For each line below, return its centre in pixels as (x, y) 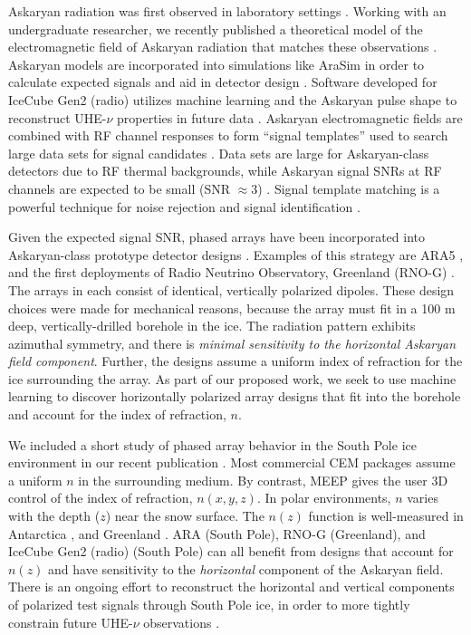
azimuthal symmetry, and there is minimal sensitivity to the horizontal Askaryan (232, 343)
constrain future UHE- (71, 622)
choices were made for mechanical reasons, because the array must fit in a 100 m (232, 308)
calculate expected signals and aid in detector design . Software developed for (223, 82)
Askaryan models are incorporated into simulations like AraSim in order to (216, 64)
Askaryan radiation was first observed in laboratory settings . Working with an (227, 11)
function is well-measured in (386, 516)
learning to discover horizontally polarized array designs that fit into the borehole (235, 396)
